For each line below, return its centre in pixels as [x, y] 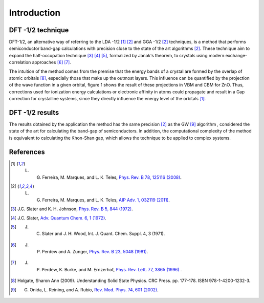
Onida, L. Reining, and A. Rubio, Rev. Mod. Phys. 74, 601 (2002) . [94, 290]
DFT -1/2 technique [39, 30]
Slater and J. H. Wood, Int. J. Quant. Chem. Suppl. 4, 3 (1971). [103, 234]
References [27, 152]
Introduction [35, 13]
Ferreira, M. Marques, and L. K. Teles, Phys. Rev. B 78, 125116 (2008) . [112, 177]
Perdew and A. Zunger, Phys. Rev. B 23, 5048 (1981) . [95, 252]
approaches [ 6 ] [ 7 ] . [52, 62]
